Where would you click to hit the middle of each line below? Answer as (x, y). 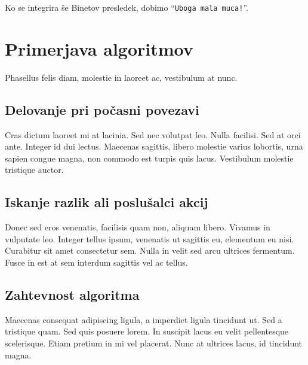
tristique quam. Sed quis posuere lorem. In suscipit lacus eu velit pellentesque (147, 331)
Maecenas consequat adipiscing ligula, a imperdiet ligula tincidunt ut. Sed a (144, 319)
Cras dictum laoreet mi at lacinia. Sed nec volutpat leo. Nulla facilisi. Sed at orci (153, 134)
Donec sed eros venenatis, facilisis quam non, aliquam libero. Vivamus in (138, 227)
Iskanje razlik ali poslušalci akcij (107, 202)
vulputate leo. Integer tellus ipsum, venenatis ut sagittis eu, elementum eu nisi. (150, 238)
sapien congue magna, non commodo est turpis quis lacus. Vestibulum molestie (149, 158)
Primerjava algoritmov (99, 48)
